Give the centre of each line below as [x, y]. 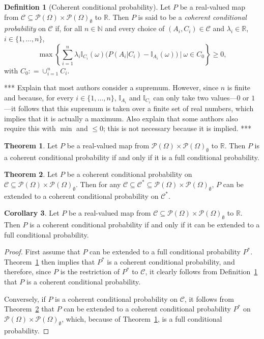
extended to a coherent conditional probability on [81, 195]
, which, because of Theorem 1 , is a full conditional [142, 318]
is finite [239, 87]
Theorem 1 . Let [31, 145]
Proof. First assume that [42, 252]
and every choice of [135, 28]
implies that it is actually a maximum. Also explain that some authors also [121, 118]
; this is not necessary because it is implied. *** [178, 128]
